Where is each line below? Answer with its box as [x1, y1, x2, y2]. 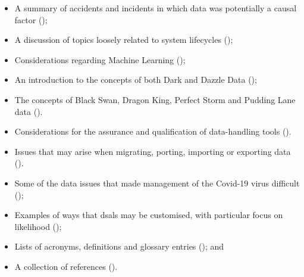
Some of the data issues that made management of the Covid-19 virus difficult [14, 176, 300, 189]
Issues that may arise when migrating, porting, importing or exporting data [14, 145, 291, 157]
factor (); [14, 13, 48, 26]
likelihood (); [14, 220, 62, 232]
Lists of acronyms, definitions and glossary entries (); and [14, 240, 224, 253]
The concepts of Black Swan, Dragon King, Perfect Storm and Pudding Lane [14, 93, 296, 105]
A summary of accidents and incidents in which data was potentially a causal [14, 2, 297, 14]
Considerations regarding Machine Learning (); [14, 53, 186, 66]
